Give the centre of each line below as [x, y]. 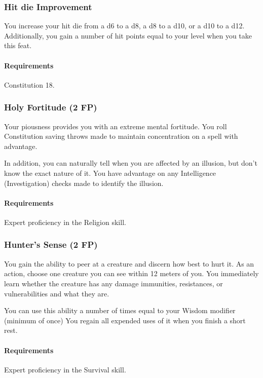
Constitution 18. [29, 84]
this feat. [18, 45]
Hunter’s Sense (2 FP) [51, 244]
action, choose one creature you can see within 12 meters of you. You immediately [131, 273]
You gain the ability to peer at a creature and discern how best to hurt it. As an [129, 263]
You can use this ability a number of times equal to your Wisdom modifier [120, 310]
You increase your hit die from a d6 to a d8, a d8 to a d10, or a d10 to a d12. [124, 26]
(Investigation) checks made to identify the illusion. [84, 183]
